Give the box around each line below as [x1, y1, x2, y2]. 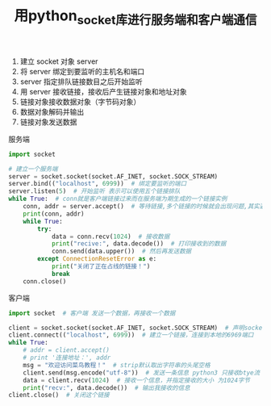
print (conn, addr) [23, 210, 85, 218]
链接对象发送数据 [19, 117, 77, 127]
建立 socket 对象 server [19, 57, 98, 66]
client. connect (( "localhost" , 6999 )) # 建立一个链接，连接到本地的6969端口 [8, 331, 254, 339]
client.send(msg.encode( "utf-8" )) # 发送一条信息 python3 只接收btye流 [23, 368, 261, 377]
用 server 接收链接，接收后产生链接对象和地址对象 [19, 86, 187, 96]
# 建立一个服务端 [8, 165, 58, 173]
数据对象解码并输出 [19, 107, 85, 116]
